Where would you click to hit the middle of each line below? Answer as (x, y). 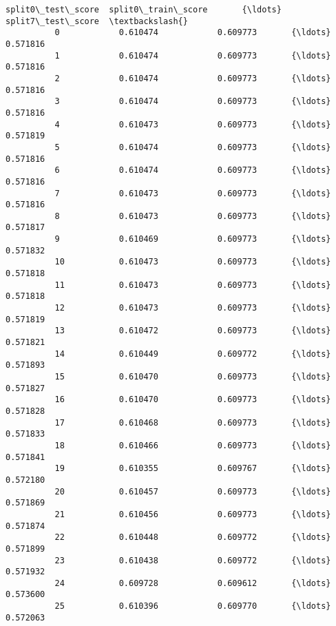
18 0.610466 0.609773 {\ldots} (193, 445)
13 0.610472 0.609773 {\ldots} (193, 331)
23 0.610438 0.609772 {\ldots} (193, 560)
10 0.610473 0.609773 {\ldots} (193, 262)
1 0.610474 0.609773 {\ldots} (193, 55)
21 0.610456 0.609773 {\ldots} (193, 514)
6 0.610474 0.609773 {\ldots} (193, 170)
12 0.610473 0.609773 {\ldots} (193, 308)
